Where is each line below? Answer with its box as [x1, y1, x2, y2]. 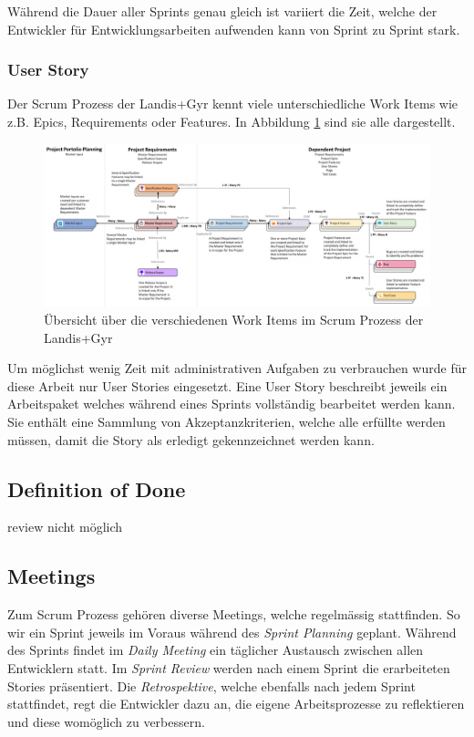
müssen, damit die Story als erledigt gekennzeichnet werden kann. [7, 430, 375, 449]
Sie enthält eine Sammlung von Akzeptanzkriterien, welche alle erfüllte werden [7, 412, 446, 431]
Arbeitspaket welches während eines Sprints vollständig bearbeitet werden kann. [7, 394, 456, 413]
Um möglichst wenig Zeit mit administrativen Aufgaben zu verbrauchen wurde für [7, 358, 467, 378]
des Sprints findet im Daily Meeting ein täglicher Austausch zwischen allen [7, 640, 424, 659]
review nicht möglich [7, 517, 123, 536]
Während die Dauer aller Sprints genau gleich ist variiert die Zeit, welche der [7, 2, 438, 20]
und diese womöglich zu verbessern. [7, 711, 205, 731]
